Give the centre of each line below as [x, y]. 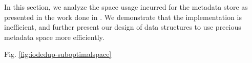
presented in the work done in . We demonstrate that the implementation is [123, 17]
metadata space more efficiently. [54, 37]
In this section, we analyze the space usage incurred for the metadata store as [126, 7]
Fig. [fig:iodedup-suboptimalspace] [58, 54]
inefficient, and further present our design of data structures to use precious [123, 27]
